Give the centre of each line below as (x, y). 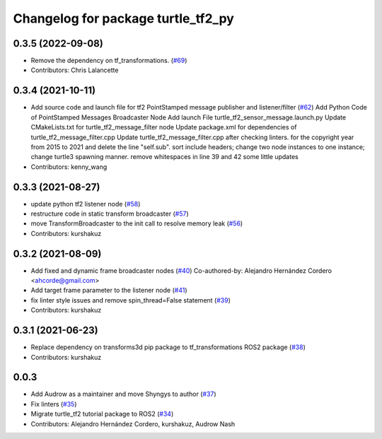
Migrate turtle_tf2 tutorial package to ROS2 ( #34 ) (102, 414)
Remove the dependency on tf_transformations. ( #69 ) (109, 61)
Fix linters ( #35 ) (54, 404)
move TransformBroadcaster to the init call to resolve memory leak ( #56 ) (137, 223)
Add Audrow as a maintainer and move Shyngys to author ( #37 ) (123, 394)
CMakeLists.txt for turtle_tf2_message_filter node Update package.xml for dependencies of (164, 127)
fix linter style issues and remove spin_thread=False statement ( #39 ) (131, 300)
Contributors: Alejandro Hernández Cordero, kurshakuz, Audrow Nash (133, 423)
